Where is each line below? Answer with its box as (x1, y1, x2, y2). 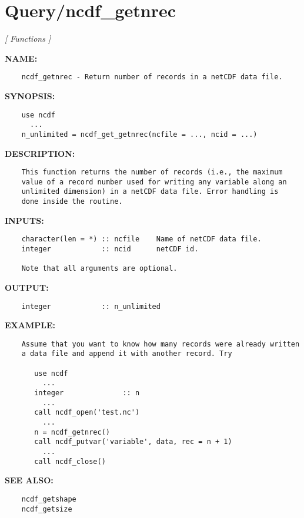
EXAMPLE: (5, 319, 55, 331)
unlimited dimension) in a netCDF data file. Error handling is (21, 187, 279, 196)
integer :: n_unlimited (21, 302, 161, 311)
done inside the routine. (21, 197, 123, 206)
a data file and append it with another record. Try (21, 349, 232, 358)
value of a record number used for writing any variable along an (21, 177, 287, 186)
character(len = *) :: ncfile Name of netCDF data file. (21, 235, 262, 244)
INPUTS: (5, 214, 44, 226)
